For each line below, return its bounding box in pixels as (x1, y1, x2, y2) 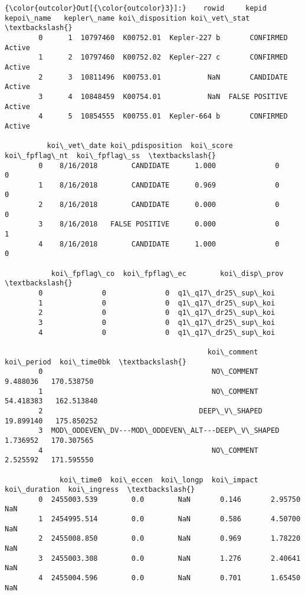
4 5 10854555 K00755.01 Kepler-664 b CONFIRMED (38, 112, 288, 121)
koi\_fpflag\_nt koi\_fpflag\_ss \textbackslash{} (5, 151, 216, 160)
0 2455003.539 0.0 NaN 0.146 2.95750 (38, 495, 301, 504)
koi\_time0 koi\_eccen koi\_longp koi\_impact (60, 475, 258, 484)
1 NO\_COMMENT (38, 387, 258, 396)
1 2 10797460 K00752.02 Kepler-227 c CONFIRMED (38, 53, 288, 62)
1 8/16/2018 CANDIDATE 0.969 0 (38, 180, 280, 189)
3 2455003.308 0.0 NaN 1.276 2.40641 (38, 554, 301, 563)
